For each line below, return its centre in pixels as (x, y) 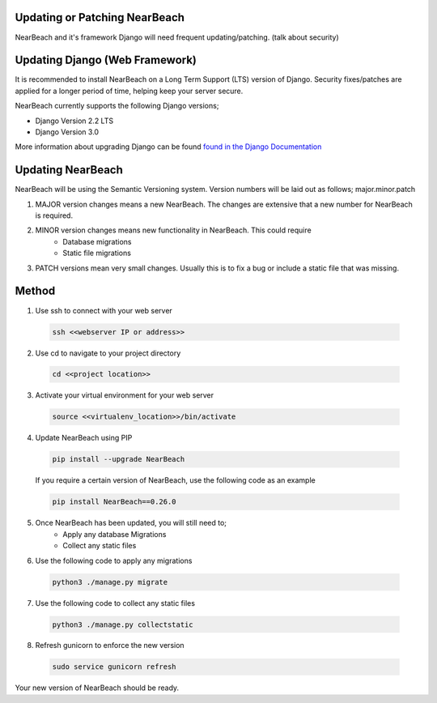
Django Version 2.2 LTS (74, 121)
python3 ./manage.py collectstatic (123, 624)
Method (35, 291)
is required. (54, 215)
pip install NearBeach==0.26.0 (115, 502)
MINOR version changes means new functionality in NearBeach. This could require (173, 230)
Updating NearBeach (69, 170)
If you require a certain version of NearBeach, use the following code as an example (175, 480)
